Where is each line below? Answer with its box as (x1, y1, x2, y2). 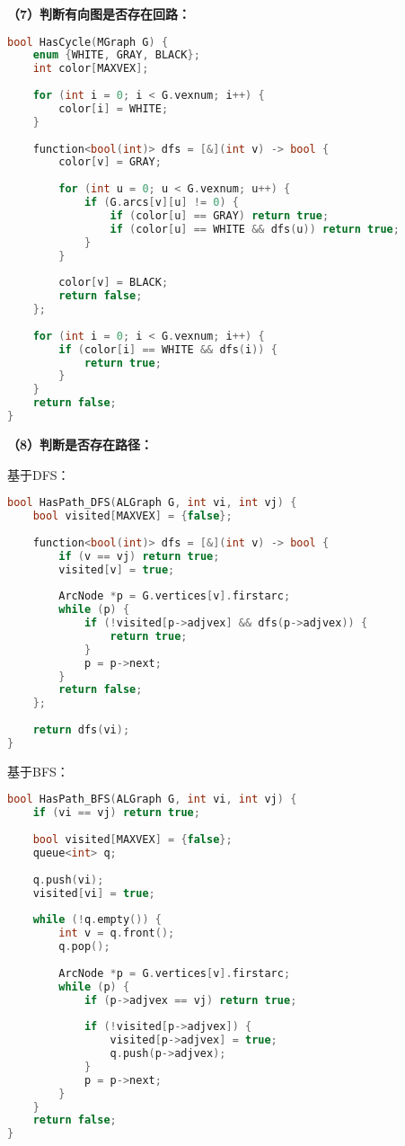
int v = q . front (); (58, 927, 175, 940)
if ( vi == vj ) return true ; (32, 806, 200, 820)
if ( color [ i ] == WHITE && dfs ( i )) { (58, 342, 277, 356)
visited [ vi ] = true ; (32, 886, 155, 900)
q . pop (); (58, 940, 110, 953)
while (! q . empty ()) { (32, 913, 162, 927)
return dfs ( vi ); (32, 724, 130, 737)
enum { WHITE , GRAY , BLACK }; (32, 49, 200, 62)
